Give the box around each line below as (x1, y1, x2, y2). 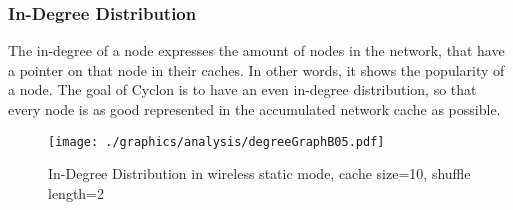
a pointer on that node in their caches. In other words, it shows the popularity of (8, 59, 505, 80)
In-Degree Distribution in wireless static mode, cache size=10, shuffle (48, 163, 471, 184)
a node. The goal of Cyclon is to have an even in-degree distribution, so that (8, 79, 477, 100)
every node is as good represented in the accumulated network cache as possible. (8, 99, 501, 119)
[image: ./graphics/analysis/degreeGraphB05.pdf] (48, 134, 385, 149)
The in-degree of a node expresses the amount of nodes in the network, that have (8, 40, 505, 61)
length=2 (48, 182, 105, 203)
